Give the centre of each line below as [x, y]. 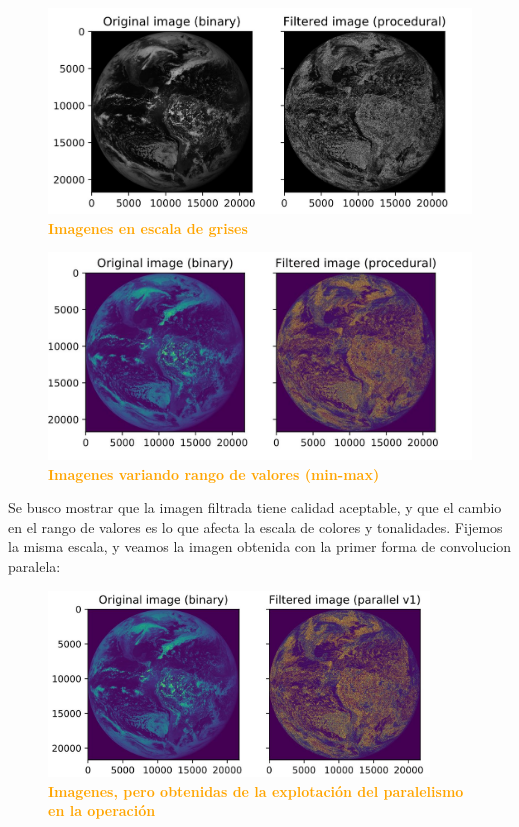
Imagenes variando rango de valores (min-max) [214, 473]
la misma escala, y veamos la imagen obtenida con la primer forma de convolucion [260, 546]
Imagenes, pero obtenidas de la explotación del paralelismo [256, 790]
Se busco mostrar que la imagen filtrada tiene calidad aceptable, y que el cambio [255, 507]
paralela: [34, 566]
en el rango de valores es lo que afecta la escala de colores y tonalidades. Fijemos [255, 526]
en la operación [102, 810]
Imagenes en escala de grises [148, 227]
